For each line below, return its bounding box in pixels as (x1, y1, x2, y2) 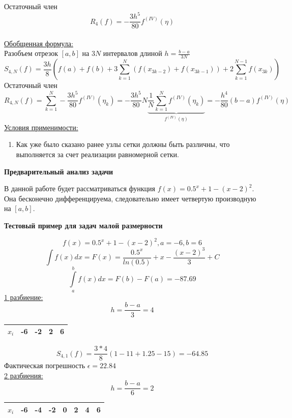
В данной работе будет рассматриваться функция (4, 183, 156, 194)
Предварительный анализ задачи (4, 166, 113, 176)
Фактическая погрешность (4, 360, 85, 371)
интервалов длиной (103, 48, 162, 58)
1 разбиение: (4, 291, 43, 302)
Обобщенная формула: (4, 38, 73, 48)
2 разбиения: (4, 370, 43, 380)
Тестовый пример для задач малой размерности (4, 220, 163, 231)
